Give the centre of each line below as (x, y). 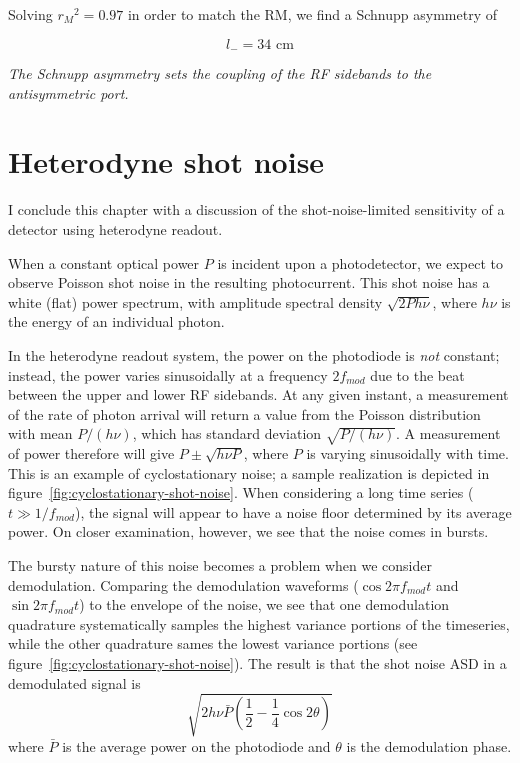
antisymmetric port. (68, 92)
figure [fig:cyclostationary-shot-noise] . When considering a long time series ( (241, 492)
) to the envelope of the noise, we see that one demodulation (264, 604)
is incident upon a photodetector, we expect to (360, 262)
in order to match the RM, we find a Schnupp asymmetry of (312, 14)
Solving (30, 14)
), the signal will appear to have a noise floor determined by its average (293, 511)
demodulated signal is (74, 682)
